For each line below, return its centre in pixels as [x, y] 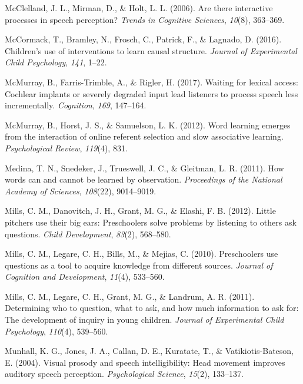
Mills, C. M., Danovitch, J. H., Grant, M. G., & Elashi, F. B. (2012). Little [140, 211]
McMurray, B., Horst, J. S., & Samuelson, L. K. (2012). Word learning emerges [148, 125]
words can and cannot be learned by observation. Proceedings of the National [144, 179]
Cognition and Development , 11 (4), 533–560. [85, 277]
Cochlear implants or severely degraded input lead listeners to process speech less [151, 93]
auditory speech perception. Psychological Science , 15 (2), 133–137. [124, 374]
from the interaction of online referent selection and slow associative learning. [144, 136]
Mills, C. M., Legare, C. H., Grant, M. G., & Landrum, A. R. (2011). [130, 296]
